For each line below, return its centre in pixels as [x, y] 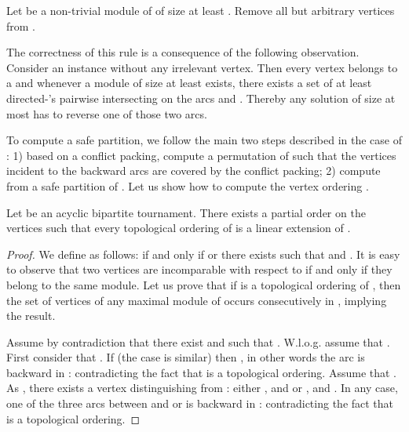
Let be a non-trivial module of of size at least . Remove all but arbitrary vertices [201, 10]
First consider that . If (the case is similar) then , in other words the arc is [186, 357]
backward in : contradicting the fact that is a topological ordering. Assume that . [202, 372]
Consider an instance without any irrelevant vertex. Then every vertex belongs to [202, 67]
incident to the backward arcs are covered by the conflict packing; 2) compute [194, 171]
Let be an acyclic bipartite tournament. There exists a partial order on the [186, 212]
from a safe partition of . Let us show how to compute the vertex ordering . [188, 185]
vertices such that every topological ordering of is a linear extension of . [179, 228]
